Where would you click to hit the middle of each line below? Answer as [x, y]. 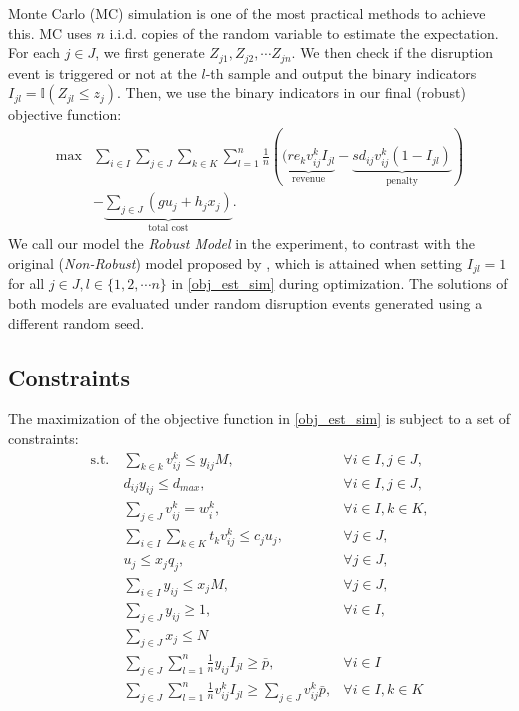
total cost [168, 227]
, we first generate [150, 52]
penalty [402, 180]
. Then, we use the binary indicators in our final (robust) [291, 92]
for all [26, 283]
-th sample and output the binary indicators [341, 72]
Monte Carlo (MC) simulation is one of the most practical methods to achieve [247, 13]
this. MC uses [50, 32]
